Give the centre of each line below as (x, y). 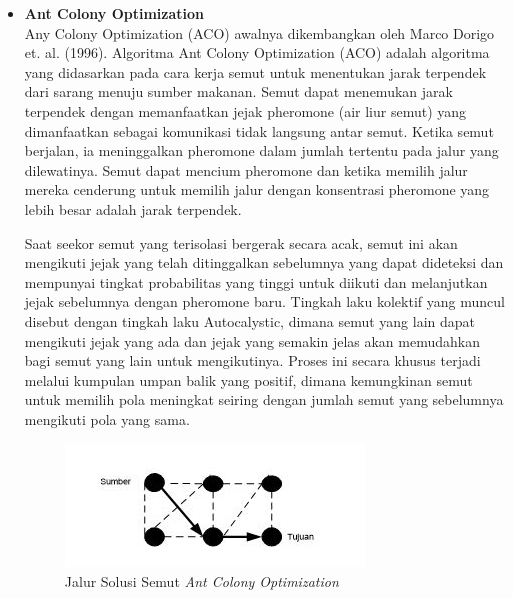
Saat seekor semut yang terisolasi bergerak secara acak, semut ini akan (241, 242)
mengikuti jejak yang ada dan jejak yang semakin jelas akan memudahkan (252, 340)
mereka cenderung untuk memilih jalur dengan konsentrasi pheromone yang (257, 189)
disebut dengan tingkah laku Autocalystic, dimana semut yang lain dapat (250, 320)
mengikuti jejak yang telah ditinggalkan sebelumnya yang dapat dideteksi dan (264, 262)
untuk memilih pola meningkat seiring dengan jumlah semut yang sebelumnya (264, 399)
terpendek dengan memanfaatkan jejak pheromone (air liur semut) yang (245, 110)
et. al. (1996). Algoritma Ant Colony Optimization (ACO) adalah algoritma (257, 52)
